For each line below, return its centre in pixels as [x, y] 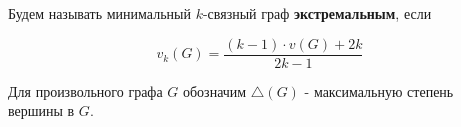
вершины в [41, 110]
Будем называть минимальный [99, 13]
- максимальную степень [379, 90]
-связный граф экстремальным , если [317, 13]
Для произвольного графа [85, 90]
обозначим [214, 90]
